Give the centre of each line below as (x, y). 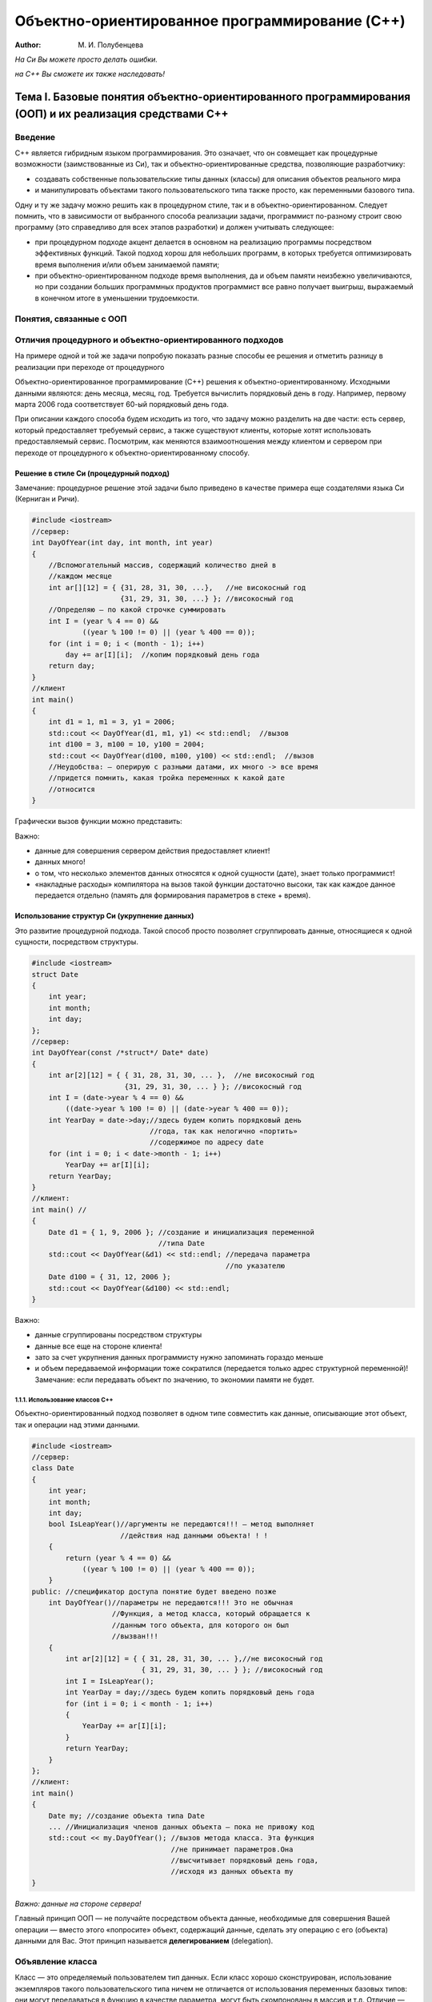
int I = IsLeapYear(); (110, 1681)
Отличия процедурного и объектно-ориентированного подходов (149, 340)
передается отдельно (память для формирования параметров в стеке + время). (173, 895)
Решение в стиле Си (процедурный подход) (92, 473)
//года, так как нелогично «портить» (223, 1132)
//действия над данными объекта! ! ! (194, 1535)
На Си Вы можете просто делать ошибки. (86, 59)
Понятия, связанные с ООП (71, 319)
